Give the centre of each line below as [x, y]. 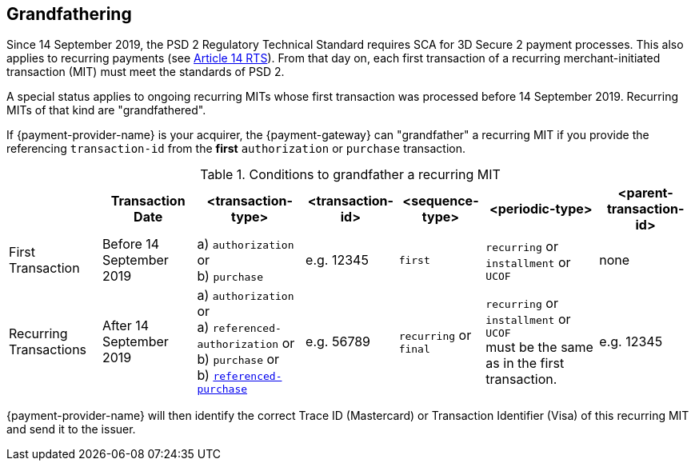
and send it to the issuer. [71, 429]
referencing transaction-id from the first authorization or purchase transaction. [236, 149]
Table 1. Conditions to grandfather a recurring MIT [350, 175]
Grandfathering [69, 14]
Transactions [48, 349]
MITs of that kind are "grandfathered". [106, 110]
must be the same [539, 347]
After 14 [126, 325]
